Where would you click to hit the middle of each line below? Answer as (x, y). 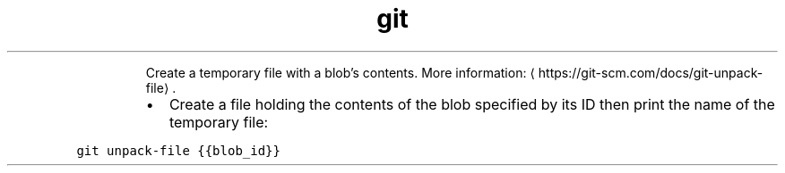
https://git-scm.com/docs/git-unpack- (651, 72)
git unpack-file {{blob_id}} (178, 150)
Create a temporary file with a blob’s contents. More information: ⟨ (340, 72)
